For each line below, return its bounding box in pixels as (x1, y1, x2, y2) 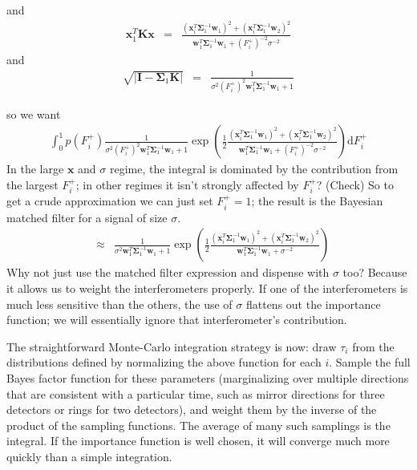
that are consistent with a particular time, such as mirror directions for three (6, 385, 385, 402)
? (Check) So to (316, 176, 394, 192)
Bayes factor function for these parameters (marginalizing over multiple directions (6, 369, 409, 386)
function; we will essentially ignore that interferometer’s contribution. (6, 311, 347, 328)
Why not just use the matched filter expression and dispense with (6, 264, 330, 281)
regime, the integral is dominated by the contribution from (109, 160, 399, 177)
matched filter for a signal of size (6, 209, 168, 225)
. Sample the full (329, 354, 411, 371)
